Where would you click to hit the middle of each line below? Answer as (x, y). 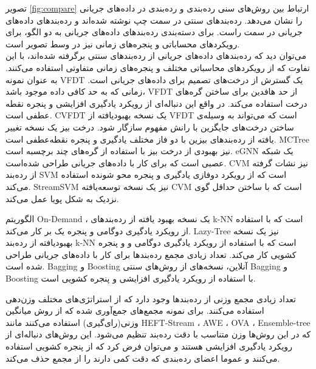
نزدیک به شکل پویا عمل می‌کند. (62, 198)
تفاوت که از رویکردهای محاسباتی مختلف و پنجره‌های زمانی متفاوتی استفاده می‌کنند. (158, 67)
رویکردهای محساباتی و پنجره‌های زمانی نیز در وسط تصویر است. (123, 43)
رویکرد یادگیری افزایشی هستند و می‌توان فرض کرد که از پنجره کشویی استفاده (149, 346)
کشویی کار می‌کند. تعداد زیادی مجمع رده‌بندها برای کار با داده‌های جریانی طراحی (151, 254)
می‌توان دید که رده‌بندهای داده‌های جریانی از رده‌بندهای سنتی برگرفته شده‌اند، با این (156, 56)
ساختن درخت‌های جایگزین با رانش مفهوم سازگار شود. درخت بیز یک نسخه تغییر (150, 127)
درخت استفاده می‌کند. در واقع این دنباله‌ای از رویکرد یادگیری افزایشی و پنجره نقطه (156, 103)
